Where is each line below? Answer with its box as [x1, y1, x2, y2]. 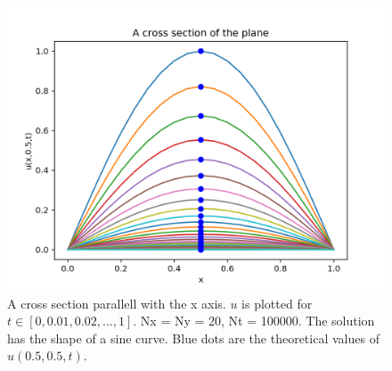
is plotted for [241, 293, 313, 312]
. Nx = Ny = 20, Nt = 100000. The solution [133, 311, 375, 330]
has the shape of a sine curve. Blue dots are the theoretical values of [7, 328, 380, 347]
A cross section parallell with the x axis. [7, 293, 226, 312]
